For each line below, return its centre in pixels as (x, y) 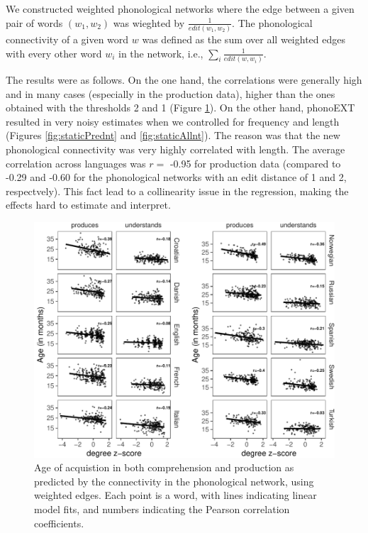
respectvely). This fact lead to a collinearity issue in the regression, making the (177, 191)
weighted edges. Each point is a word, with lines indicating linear (175, 495)
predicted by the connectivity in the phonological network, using (174, 481)
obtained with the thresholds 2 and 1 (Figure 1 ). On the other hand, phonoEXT (180, 108)
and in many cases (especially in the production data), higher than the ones (171, 93)
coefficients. (59, 523)
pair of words (34, 22)
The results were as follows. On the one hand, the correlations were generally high (184, 79)
